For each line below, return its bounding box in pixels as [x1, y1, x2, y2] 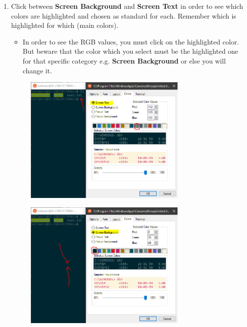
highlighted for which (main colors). [11, 20, 118, 30]
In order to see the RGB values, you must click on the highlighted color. [22, 36, 239, 46]
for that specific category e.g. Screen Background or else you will [22, 55, 226, 65]
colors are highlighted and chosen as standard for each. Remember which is [11, 10, 236, 21]
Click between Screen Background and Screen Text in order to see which [11, 1, 243, 11]
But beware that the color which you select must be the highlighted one [22, 46, 238, 56]
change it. [22, 65, 52, 75]
